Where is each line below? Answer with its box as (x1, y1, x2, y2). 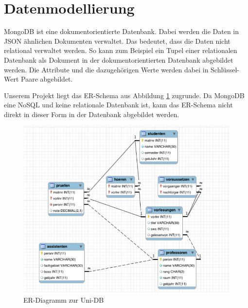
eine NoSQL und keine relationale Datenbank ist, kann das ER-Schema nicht (4, 100, 233, 110)
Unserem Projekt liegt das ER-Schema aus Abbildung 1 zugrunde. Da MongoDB (4, 90, 245, 100)
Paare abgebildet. (21, 74, 73, 84)
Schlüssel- (211, 64, 239, 74)
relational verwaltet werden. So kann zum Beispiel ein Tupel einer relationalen (4, 45, 237, 55)
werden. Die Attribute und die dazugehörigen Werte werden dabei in (4, 64, 209, 74)
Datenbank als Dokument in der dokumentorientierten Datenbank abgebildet (4, 54, 233, 65)
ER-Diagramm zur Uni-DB (23, 295, 104, 305)
